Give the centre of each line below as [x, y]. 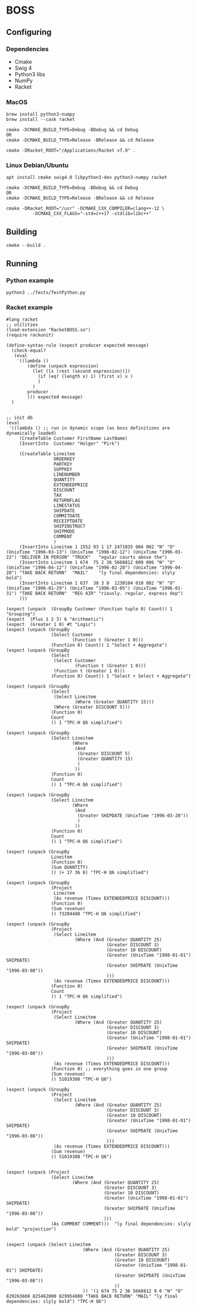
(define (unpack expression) [63, 366]
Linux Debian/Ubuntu [37, 165]
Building [22, 232]
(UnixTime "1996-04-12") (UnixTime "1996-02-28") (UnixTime [82, 568]
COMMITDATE [67, 516]
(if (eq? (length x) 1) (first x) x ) [85, 377]
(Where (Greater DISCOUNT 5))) [92, 707]
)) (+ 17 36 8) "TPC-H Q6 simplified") [100, 873]
